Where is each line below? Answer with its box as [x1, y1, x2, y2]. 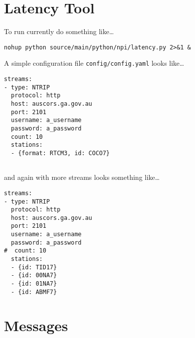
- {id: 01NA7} [11, 280, 57, 288]
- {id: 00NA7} [11, 272, 57, 279]
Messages [4, 315, 68, 335]
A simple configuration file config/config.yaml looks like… [4, 58, 184, 68]
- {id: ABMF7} [11, 288, 57, 296]
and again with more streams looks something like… [4, 172, 160, 182]
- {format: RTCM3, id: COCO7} [11, 149, 110, 157]
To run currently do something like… [4, 26, 114, 37]
